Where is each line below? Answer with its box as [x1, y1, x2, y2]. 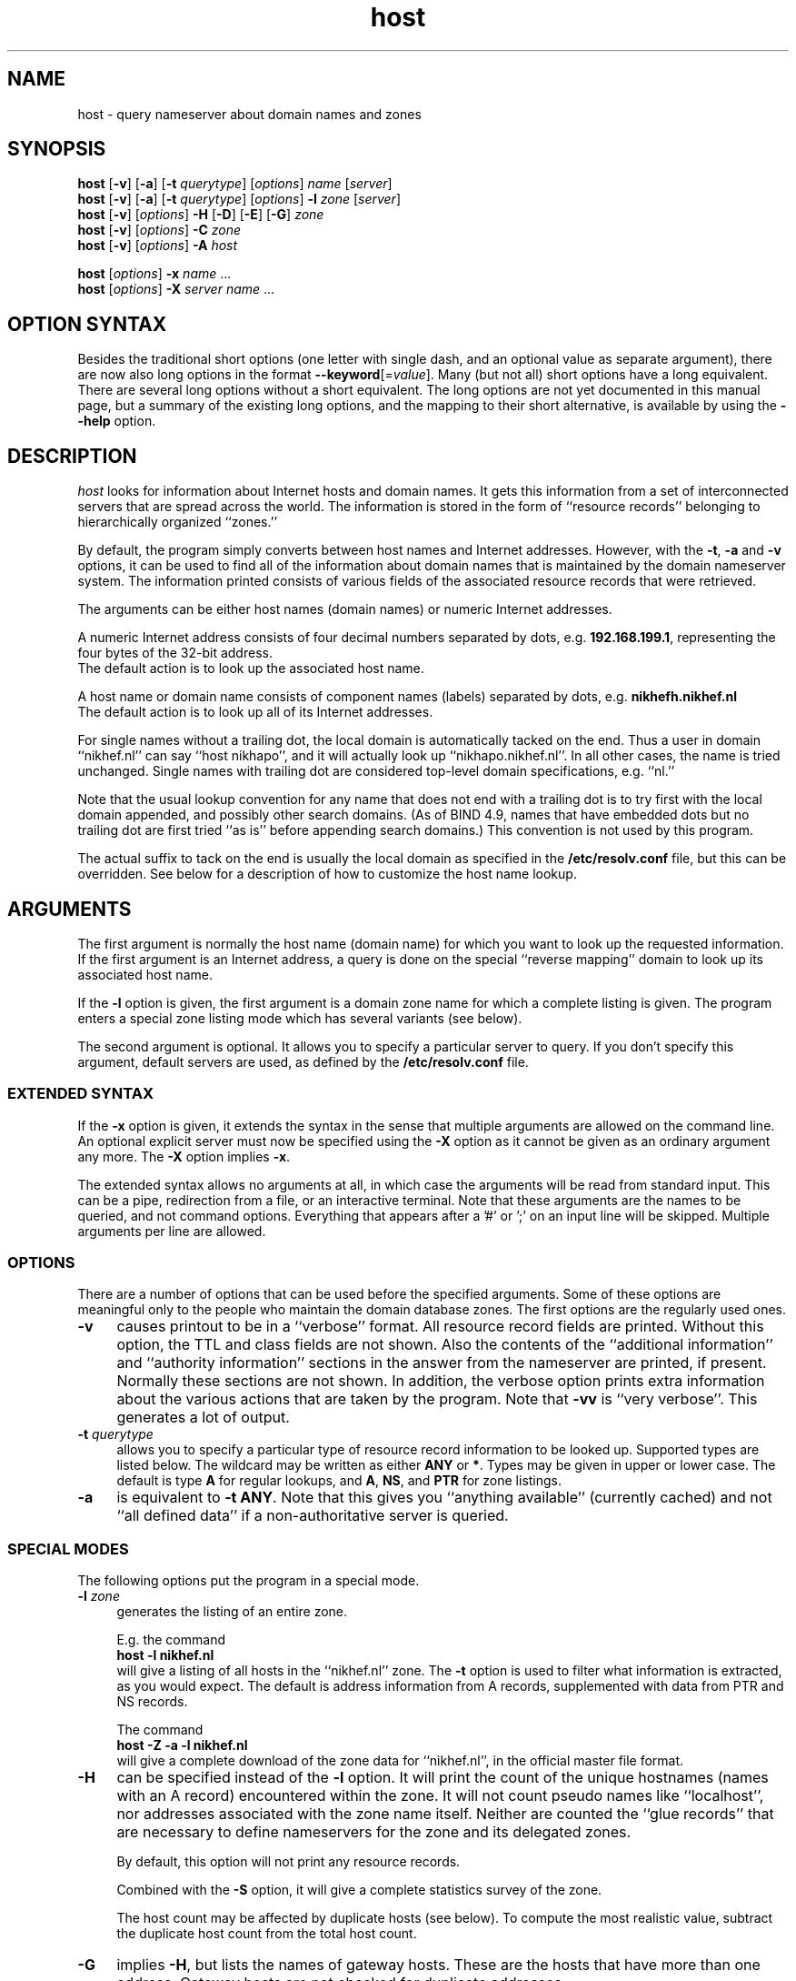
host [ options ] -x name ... [77, 266, 232, 282]
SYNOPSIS [7, 137, 106, 161]
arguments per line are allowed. [77, 1222, 266, 1239]
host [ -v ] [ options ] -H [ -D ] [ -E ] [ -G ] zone [77, 206, 324, 223]
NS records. [116, 1694, 188, 1710]
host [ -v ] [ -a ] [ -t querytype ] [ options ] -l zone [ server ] [77, 191, 401, 207]
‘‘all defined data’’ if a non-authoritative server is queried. [116, 1506, 509, 1525]
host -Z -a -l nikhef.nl [116, 1737, 248, 1754]
